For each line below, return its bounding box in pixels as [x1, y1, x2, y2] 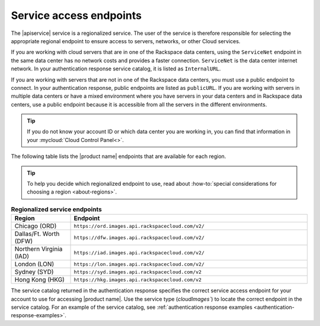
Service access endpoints [11, 9, 142, 22]
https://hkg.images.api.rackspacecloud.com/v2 [73, 276, 201, 283]
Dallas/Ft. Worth [14, 230, 60, 238]
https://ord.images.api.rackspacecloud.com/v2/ [73, 222, 204, 229]
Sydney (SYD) [14, 268, 54, 276]
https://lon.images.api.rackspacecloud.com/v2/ [73, 261, 204, 267]
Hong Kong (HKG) [14, 276, 65, 284]
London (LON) [14, 260, 55, 269]
